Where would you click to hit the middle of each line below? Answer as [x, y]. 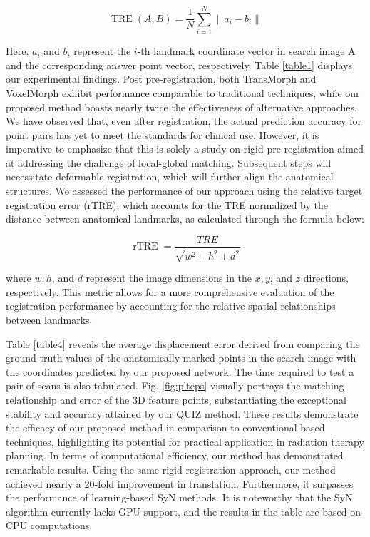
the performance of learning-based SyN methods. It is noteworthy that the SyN [179, 497]
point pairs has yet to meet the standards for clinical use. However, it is [163, 134]
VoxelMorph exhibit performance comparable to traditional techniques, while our [183, 92]
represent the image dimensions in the [169, 278]
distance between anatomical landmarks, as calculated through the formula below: [185, 219]
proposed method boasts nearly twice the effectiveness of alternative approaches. [181, 107]
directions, [326, 278]
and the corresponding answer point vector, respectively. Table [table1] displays [179, 65]
